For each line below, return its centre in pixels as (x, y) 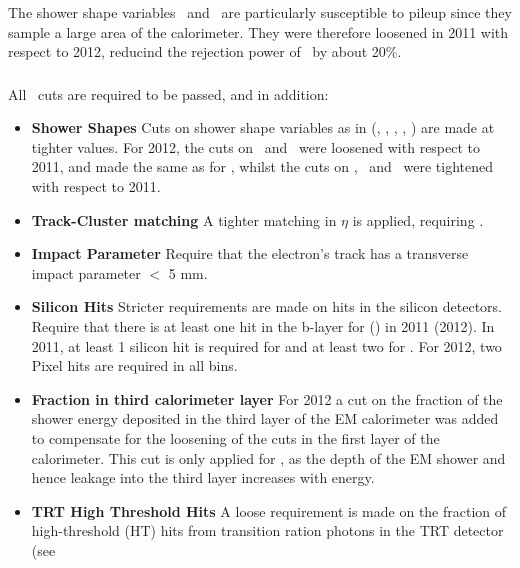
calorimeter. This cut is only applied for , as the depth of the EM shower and (268, 457)
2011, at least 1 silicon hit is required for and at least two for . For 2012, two (266, 345)
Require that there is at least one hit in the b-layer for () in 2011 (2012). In (263, 326)
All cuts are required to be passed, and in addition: (168, 93)
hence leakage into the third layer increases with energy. (203, 477)
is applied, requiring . (418, 219)
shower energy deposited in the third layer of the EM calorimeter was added (265, 418)
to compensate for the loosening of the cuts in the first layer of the (235, 438)
